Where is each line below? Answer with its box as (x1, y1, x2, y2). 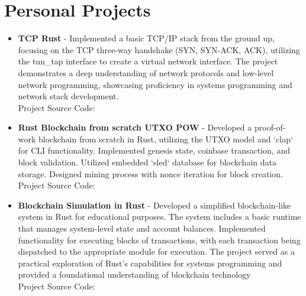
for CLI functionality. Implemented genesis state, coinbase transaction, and (18, 144, 290, 157)
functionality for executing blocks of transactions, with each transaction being (18, 233, 301, 246)
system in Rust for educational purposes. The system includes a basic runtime (18, 210, 301, 223)
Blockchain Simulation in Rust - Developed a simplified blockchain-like (18, 199, 291, 211)
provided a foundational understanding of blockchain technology (18, 268, 251, 281)
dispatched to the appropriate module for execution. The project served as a (18, 245, 295, 258)
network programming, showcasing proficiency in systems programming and (18, 78, 292, 90)
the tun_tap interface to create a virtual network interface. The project (18, 55, 278, 67)
